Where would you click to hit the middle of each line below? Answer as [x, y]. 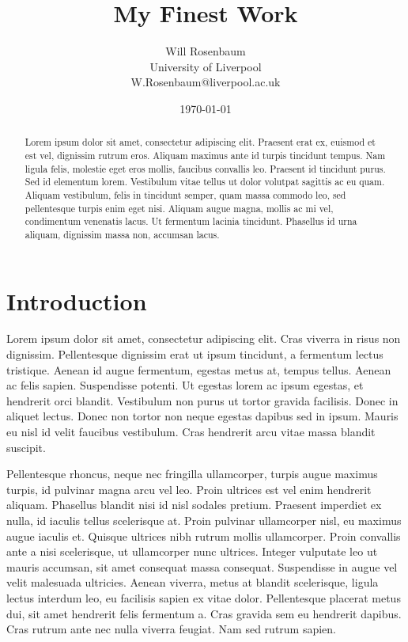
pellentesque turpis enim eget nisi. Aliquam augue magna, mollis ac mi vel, [179, 208]
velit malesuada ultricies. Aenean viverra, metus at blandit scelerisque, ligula [193, 582]
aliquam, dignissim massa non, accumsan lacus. [122, 234]
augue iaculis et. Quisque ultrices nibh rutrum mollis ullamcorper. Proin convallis [204, 536]
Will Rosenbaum [206, 51]
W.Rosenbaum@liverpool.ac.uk [206, 82]
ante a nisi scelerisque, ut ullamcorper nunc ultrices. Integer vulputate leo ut [192, 551]
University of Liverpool [206, 66]
